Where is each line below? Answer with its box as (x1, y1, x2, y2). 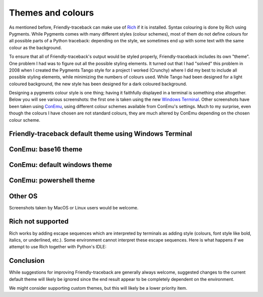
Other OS (9, 192, 38, 200)
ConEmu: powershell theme (9, 176, 95, 185)
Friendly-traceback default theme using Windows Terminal (9, 130, 192, 138)
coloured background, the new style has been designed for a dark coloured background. (9, 81, 188, 87)
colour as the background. (9, 44, 62, 51)
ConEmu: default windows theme (9, 161, 113, 169)
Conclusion (9, 257, 45, 265)
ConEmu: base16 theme (9, 145, 83, 153)
